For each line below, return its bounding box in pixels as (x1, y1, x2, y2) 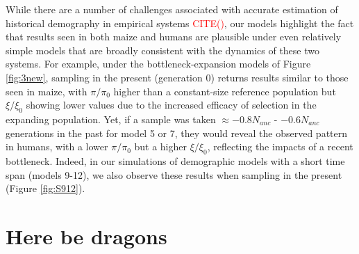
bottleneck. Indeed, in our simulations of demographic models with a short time (6, 153, 345, 168)
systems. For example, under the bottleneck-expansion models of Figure (6, 56, 311, 71)
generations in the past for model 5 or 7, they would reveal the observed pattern (6, 125, 348, 140)
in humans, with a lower (6, 139, 108, 154)
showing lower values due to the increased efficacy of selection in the (26, 97, 317, 112)
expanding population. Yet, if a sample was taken (6, 111, 216, 126)
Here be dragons (6, 221, 167, 250)
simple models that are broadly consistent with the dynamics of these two (6, 42, 320, 57)
